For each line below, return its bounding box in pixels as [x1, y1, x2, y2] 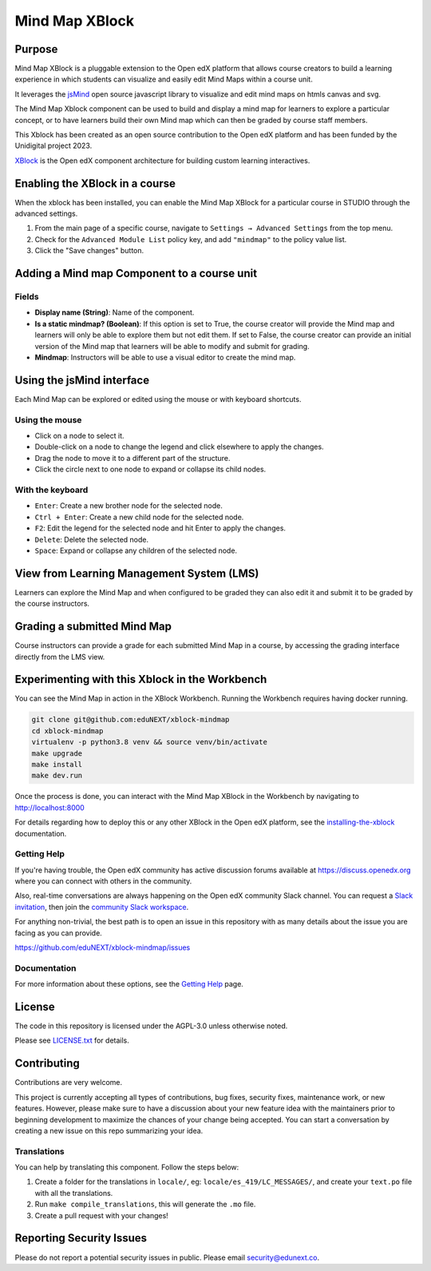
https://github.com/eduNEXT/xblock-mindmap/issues [14, 943, 191, 952]
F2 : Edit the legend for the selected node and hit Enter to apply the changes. [34, 523, 287, 533]
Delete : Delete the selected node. [34, 534, 149, 544]
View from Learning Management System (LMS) [14, 566, 259, 580]
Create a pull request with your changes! [34, 1210, 169, 1220]
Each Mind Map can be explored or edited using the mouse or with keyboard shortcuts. [14, 394, 302, 403]
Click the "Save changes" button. [34, 246, 144, 256]
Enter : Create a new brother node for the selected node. [34, 501, 223, 510]
